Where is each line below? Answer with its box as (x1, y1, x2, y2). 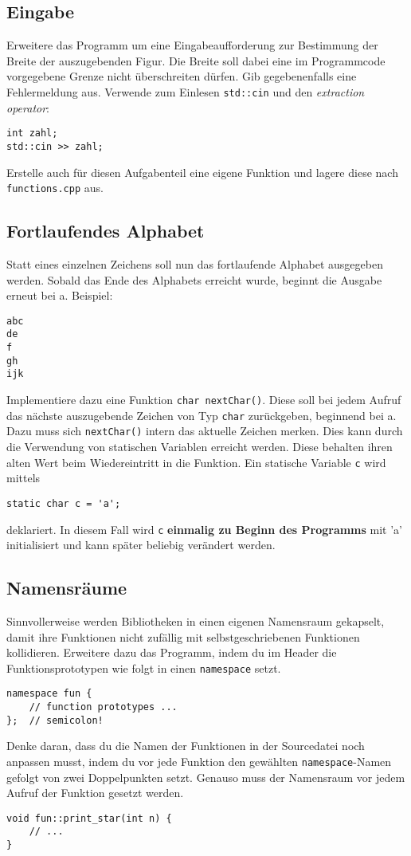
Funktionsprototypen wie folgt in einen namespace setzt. (6, 659, 281, 676)
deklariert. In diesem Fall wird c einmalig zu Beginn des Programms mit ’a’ (6, 520, 402, 537)
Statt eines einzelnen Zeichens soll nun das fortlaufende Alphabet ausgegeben (6, 256, 383, 272)
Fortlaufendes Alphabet (6, 218, 205, 243)
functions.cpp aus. (6, 179, 104, 196)
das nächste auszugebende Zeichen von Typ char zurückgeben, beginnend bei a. (6, 406, 397, 423)
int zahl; (6, 128, 58, 139)
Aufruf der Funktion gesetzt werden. (6, 784, 184, 801)
